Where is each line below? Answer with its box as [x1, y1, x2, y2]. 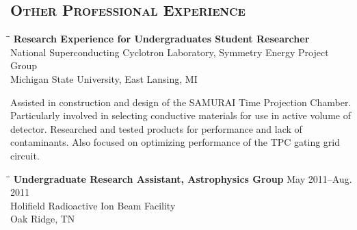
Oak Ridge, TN [10, 212, 75, 226]
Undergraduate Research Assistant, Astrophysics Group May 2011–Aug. [13, 171, 352, 186]
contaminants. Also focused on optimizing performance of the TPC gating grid [10, 135, 341, 149]
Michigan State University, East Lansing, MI [10, 71, 198, 86]
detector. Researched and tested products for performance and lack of [10, 121, 302, 136]
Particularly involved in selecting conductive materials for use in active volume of [10, 108, 351, 123]
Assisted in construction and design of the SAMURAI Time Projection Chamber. [10, 94, 352, 109]
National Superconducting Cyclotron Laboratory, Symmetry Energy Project [10, 44, 329, 59]
